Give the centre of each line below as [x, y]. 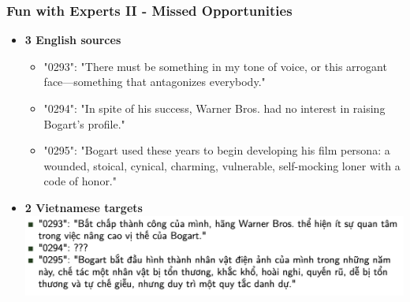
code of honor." [80, 181]
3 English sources [73, 40]
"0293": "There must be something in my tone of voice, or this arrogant [215, 66]
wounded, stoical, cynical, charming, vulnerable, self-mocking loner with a [222, 165]
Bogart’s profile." [84, 123]
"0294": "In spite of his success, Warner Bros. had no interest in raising [214, 108]
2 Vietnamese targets [84, 207]
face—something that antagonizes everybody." [155, 82]
